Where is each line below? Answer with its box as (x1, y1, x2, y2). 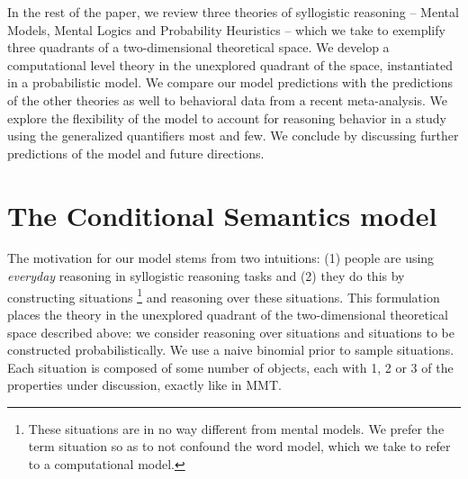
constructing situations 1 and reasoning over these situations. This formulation (7, 285, 440, 306)
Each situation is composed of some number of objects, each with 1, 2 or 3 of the (7, 357, 454, 376)
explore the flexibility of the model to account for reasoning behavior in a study (7, 108, 447, 127)
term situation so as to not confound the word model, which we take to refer (28, 437, 451, 456)
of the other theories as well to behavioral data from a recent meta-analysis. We (7, 90, 447, 109)
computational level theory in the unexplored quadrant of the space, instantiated (7, 55, 453, 74)
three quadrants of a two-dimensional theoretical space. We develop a (7, 38, 390, 57)
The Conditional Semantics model (7, 196, 437, 233)
